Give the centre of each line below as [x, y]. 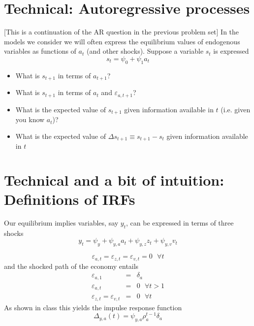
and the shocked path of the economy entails [71, 266]
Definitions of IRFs [70, 199]
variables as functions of [40, 51]
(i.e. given [236, 109]
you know [30, 119]
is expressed [231, 51]
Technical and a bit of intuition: [114, 179]
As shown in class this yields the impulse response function [93, 307]
